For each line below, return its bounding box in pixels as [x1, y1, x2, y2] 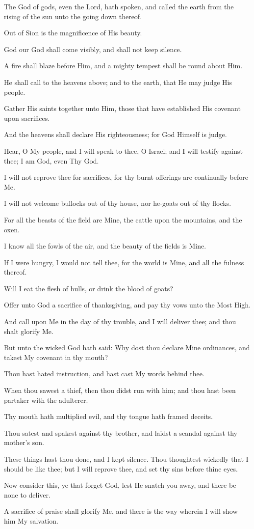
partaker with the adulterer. [4, 394, 88, 405]
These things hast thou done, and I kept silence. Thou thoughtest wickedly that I [4, 454, 249, 464]
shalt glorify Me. [4, 326, 53, 336]
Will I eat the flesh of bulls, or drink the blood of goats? [4, 283, 173, 293]
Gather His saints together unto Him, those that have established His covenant [4, 103, 241, 113]
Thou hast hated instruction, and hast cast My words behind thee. [4, 368, 204, 379]
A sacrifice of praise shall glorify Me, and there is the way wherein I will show [4, 506, 238, 516]
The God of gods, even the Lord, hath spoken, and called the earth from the [4, 1, 234, 11]
